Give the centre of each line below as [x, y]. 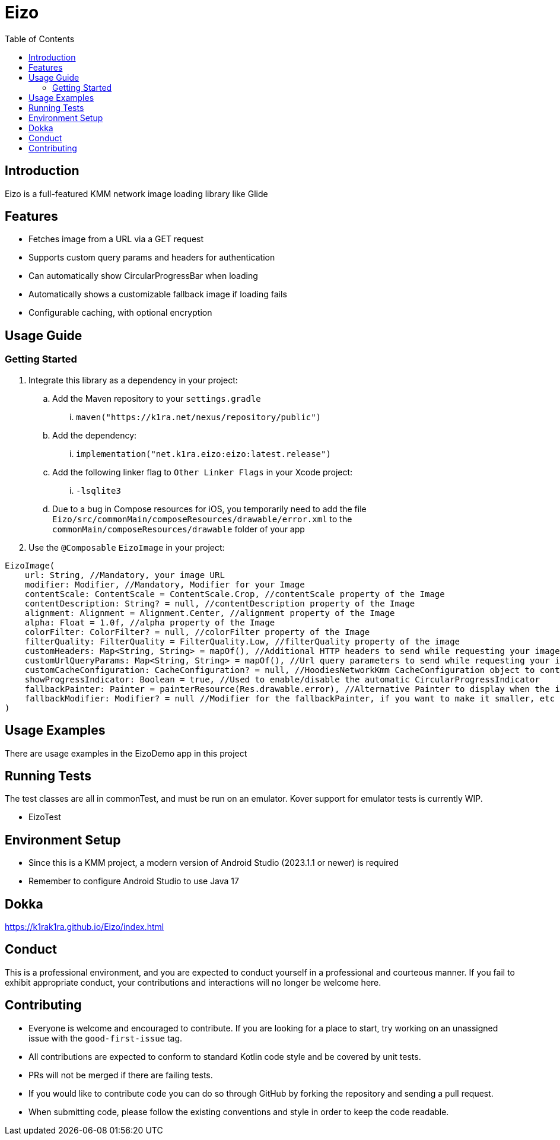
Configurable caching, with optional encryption [120, 313]
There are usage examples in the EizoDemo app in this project [126, 753]
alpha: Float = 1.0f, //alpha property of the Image [150, 622]
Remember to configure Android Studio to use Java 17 [134, 881]
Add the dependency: [95, 435]
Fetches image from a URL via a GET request [116, 239]
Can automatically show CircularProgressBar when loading [143, 276]
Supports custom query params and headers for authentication [152, 258]
